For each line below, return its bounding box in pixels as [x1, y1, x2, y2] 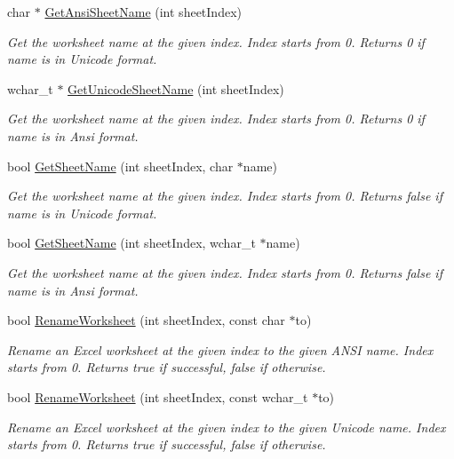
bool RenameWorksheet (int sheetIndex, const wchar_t [7, 387, 308, 406]
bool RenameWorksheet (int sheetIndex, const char [7, 311, 285, 329]
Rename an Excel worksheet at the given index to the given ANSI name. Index [7, 340, 434, 359]
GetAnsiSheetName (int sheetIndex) [44, 3, 242, 20]
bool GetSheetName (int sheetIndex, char [7, 156, 234, 175]
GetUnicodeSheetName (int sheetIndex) [68, 79, 284, 98]
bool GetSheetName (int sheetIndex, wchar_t [7, 233, 256, 252]
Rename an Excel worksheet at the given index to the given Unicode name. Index [7, 417, 446, 436]
